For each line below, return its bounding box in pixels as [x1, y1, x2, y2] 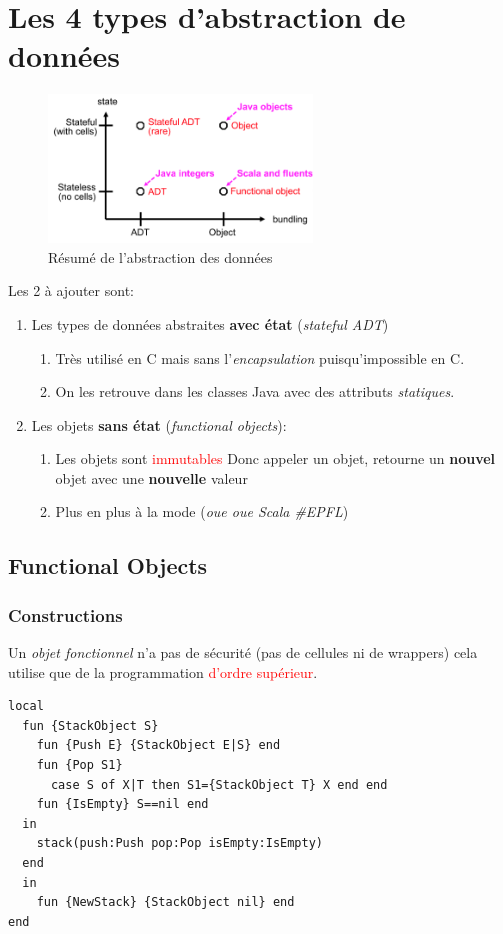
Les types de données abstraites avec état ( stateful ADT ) [31, 313, 389, 334]
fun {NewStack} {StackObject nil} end [36, 895, 295, 910]
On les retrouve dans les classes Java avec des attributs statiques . [55, 381, 455, 402]
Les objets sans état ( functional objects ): [31, 414, 287, 435]
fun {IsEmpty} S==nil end [36, 797, 209, 812]
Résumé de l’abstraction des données [48, 246, 273, 267]
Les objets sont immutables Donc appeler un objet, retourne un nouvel [55, 448, 496, 469]
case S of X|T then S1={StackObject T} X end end [50, 777, 388, 792]
